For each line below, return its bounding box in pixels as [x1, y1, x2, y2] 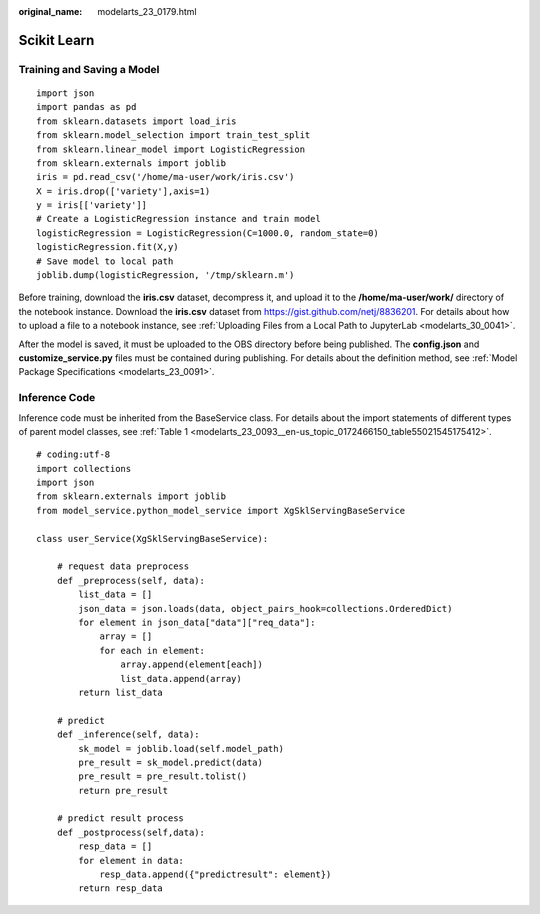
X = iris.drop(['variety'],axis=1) [36, 185, 211, 197]
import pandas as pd [36, 101, 137, 113]
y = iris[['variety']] [36, 200, 148, 211]
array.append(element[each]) [120, 659, 264, 670]
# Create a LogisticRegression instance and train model [36, 213, 322, 225]
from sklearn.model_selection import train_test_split [36, 130, 311, 141]
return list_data [78, 686, 164, 698]
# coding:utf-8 [36, 449, 111, 460]
